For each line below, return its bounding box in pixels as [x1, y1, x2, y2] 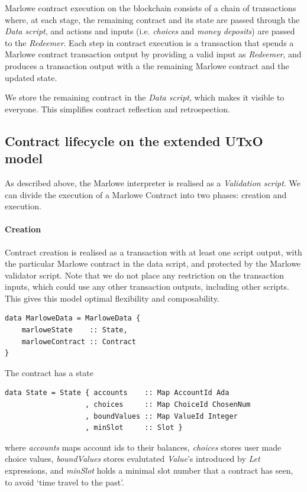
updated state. [5, 71, 57, 83]
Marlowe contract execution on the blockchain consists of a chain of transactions [5, 2, 296, 14]
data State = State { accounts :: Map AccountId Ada [5, 389, 230, 397]
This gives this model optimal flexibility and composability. [5, 292, 219, 304]
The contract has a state [5, 366, 93, 378]
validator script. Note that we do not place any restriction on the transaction [5, 268, 285, 281]
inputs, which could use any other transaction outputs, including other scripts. [5, 280, 289, 293]
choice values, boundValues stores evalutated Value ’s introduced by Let [5, 452, 260, 465]
